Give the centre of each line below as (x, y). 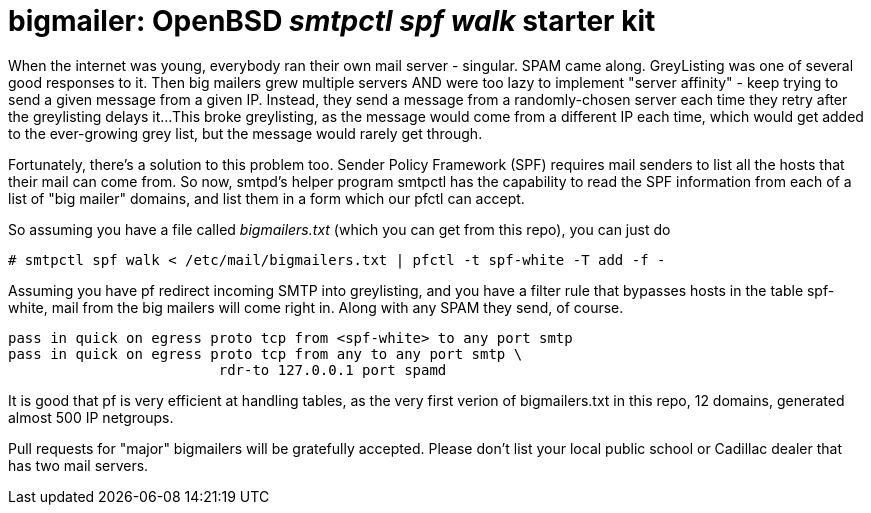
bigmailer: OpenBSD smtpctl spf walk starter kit (332, 21)
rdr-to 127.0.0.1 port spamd (332, 369)
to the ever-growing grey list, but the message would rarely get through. (245, 133)
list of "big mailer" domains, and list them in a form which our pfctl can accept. (266, 198)
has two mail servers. (78, 465)
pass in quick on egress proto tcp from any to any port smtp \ (265, 353)
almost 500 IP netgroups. (91, 417)
